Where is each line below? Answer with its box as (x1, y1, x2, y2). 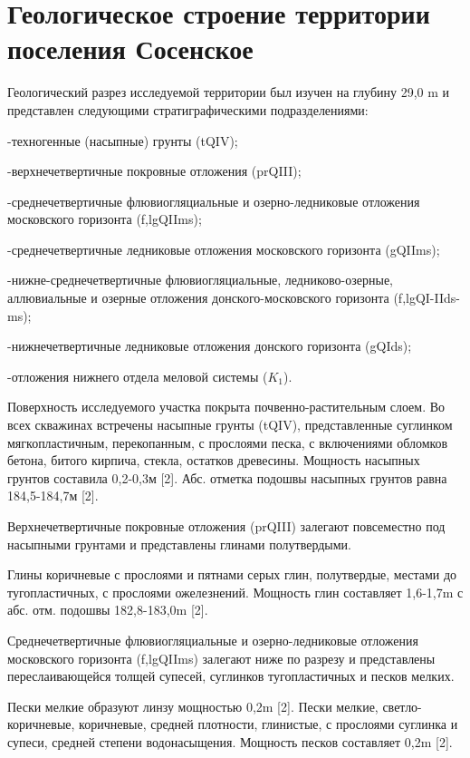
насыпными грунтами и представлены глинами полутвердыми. (7, 534, 351, 553)
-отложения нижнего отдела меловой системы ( (7, 366, 268, 385)
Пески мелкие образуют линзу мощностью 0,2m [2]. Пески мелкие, (7, 696, 379, 715)
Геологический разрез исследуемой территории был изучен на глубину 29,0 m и (7, 83, 450, 102)
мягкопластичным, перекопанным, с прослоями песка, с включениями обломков (7, 432, 448, 452)
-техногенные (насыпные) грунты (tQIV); (7, 131, 238, 150)
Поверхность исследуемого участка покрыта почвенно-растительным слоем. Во (7, 397, 446, 416)
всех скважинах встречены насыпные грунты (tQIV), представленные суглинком (7, 415, 453, 434)
